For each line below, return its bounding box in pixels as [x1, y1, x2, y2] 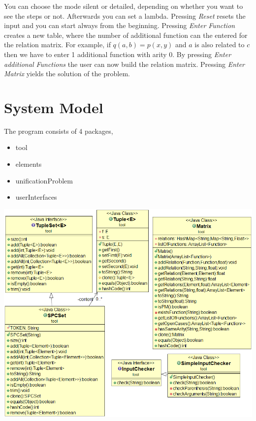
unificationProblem [15, 175, 73, 185]
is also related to [194, 39, 245, 50]
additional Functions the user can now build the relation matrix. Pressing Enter [4, 59, 245, 69]
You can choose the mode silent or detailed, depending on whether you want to [4, 1, 243, 11]
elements [15, 159, 42, 169]
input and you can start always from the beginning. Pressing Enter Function [4, 20, 235, 30]
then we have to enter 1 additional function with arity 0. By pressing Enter [4, 49, 231, 59]
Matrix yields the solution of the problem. [4, 68, 130, 79]
